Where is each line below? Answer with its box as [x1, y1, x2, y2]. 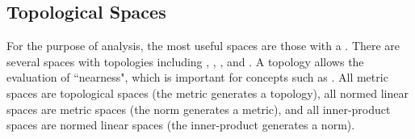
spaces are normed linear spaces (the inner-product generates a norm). [6, 116, 355, 133]
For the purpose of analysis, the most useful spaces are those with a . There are [6, 37, 400, 54]
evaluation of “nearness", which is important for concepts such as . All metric [6, 69, 388, 86]
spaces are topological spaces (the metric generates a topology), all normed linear [6, 84, 409, 101]
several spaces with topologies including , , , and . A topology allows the [6, 53, 364, 69]
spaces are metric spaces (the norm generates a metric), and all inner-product [6, 100, 391, 117]
